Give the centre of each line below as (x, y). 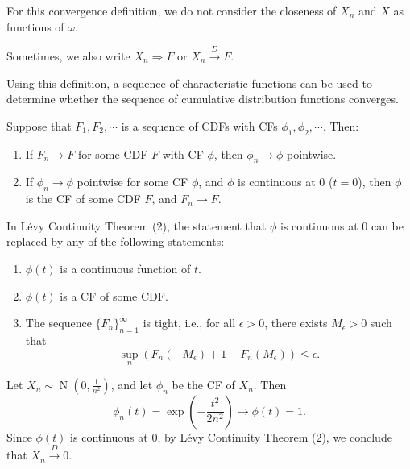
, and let (132, 384)
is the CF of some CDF (83, 199)
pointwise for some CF (133, 182)
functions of (35, 26)
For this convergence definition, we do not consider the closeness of (172, 10)
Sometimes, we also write (68, 55)
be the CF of (203, 384)
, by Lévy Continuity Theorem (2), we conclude (275, 436)
